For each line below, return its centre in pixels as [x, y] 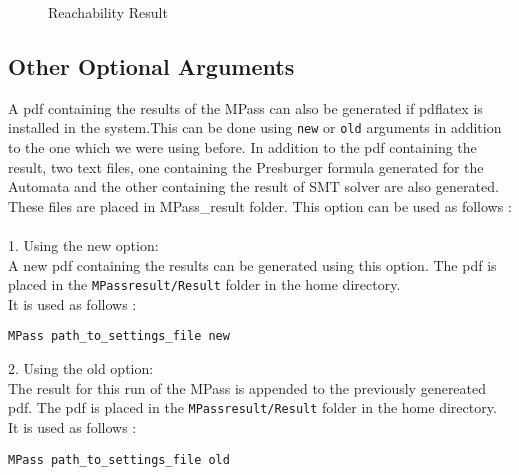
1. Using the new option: [83, 245]
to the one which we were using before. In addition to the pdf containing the [242, 147]
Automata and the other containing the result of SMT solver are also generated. [253, 186]
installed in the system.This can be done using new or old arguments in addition [255, 127]
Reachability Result [108, 12]
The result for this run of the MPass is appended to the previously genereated [247, 387]
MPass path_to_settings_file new [119, 336]
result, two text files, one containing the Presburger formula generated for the [246, 166]
